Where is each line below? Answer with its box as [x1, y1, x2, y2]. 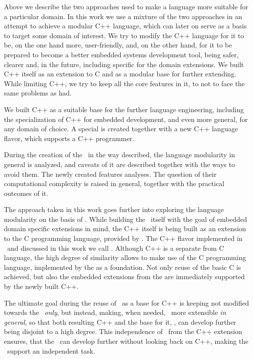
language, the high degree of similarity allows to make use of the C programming [4, 252, 246, 263]
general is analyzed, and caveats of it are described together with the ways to [4, 159, 235, 169]
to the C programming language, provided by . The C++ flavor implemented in [4, 233, 243, 243]
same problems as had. [4, 88, 72, 98]
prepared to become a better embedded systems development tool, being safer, [4, 49, 239, 59]
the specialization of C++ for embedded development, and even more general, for [4, 114, 248, 124]
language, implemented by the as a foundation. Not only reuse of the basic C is [4, 262, 241, 272]
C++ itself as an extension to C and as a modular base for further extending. [4, 69, 236, 79]
